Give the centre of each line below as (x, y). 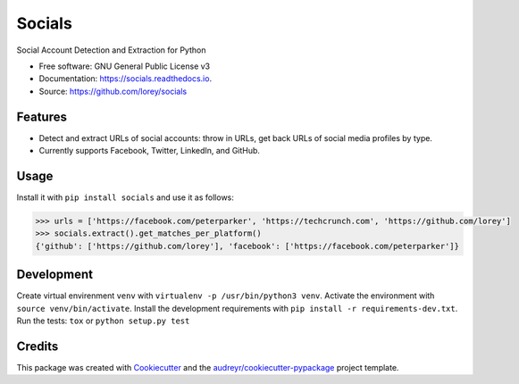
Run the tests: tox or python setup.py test (103, 321)
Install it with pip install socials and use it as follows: (125, 197)
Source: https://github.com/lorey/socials (113, 91)
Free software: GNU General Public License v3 (125, 66)
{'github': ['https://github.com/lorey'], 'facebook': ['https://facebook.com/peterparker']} (247, 246)
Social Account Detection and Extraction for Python (111, 50)
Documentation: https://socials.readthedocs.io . (126, 79)
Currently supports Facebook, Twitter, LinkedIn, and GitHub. (150, 151)
